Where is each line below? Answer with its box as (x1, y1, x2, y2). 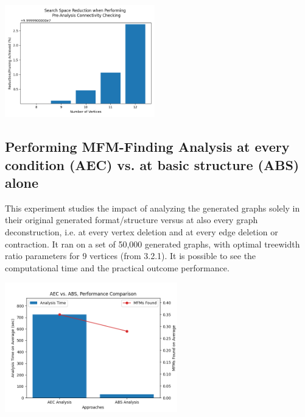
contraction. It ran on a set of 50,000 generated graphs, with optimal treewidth (5, 237, 300, 250)
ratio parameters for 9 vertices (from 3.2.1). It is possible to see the (5, 249, 256, 262)
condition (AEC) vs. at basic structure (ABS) (5, 155, 300, 174)
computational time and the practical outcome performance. (5, 261, 230, 274)
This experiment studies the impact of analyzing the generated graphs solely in (5, 201, 300, 214)
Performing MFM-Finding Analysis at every (5, 137, 290, 156)
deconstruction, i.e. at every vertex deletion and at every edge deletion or (5, 226, 278, 238)
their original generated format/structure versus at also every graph (5, 213, 258, 226)
